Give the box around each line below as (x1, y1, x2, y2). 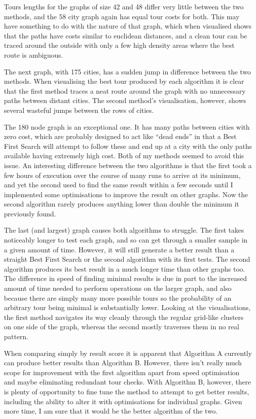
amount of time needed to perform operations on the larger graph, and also (4, 283, 232, 293)
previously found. (4, 208, 56, 218)
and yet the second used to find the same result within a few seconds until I (4, 179, 233, 190)
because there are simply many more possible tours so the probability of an (4, 292, 232, 303)
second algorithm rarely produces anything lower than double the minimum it (4, 199, 239, 209)
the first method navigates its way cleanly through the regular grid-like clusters (4, 312, 244, 322)
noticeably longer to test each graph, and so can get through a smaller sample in (4, 235, 248, 245)
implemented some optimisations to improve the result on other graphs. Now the (4, 189, 248, 199)
